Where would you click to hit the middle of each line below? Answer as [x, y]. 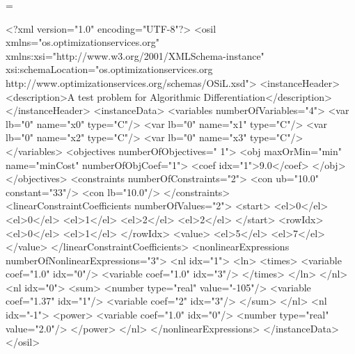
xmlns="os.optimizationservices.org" [82, 42]
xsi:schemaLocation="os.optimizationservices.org [109, 69]
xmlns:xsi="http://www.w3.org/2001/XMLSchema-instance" [135, 55]
